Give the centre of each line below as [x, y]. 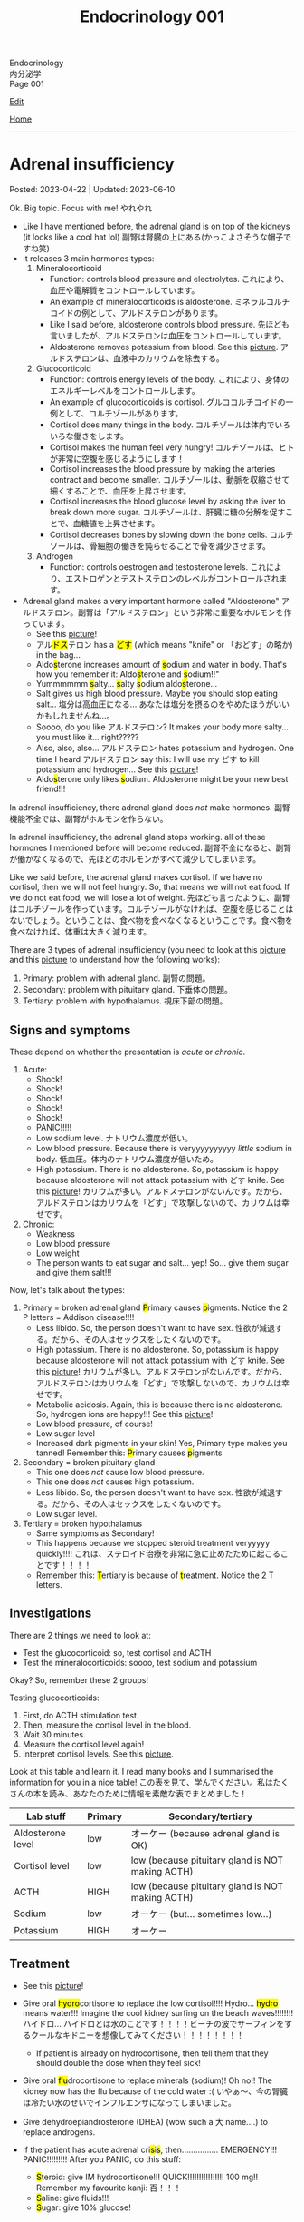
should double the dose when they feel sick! [119, 2062]
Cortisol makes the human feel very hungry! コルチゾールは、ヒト [172, 447]
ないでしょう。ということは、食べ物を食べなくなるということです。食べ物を [151, 920]
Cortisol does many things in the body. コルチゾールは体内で [162, 425]
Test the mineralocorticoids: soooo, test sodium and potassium [140, 1662]
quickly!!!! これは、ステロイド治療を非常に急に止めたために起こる [158, 1553]
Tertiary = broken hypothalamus [82, 1523]
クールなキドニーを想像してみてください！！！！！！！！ [137, 2035]
